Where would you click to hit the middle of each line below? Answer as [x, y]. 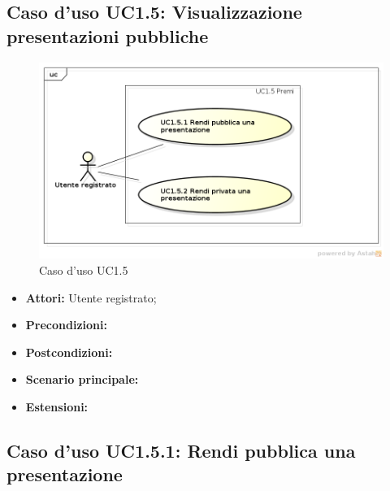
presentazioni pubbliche [108, 35]
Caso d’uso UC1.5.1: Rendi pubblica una [181, 450]
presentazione [65, 474]
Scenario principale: [82, 379]
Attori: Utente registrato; [91, 297]
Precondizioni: [66, 325]
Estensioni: [57, 407]
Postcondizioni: [69, 352]
